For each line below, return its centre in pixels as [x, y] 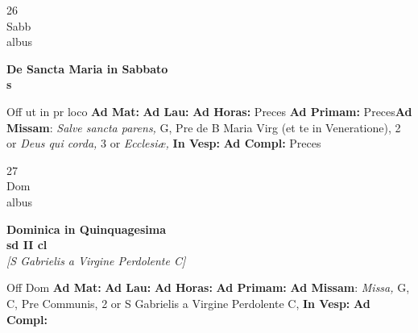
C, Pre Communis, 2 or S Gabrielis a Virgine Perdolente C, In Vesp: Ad [188, 303]
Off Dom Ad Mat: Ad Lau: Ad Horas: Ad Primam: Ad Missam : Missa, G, [208, 287]
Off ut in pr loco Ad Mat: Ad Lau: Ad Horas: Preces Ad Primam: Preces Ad [209, 111]
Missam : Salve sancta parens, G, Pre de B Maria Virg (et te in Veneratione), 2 [204, 127]
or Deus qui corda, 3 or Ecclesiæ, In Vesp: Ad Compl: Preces [164, 143]
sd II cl [27, 245]
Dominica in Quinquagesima [87, 229]
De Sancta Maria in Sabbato [87, 68]
